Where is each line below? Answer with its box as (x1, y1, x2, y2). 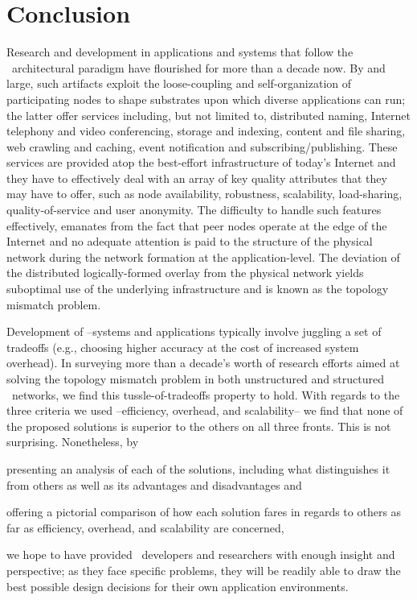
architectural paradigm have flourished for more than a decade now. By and (11, 59, 386, 76)
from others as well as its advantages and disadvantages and (6, 476, 302, 493)
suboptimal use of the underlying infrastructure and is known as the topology (6, 280, 389, 297)
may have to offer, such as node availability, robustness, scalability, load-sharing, (6, 185, 403, 202)
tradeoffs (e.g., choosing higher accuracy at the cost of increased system (6, 338, 359, 355)
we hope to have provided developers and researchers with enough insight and (6, 546, 395, 563)
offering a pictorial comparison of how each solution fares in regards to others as (6, 503, 402, 520)
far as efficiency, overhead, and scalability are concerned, (6, 519, 284, 536)
